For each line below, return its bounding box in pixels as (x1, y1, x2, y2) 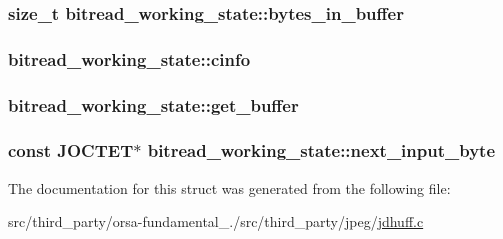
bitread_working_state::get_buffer (8, 92, 299, 117)
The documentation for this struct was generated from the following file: (8, 177, 451, 198)
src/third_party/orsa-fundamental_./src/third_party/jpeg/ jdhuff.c (8, 211, 424, 232)
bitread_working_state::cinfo (8, 46, 251, 71)
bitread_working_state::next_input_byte (147, 138, 496, 163)
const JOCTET (8, 138, 134, 163)
